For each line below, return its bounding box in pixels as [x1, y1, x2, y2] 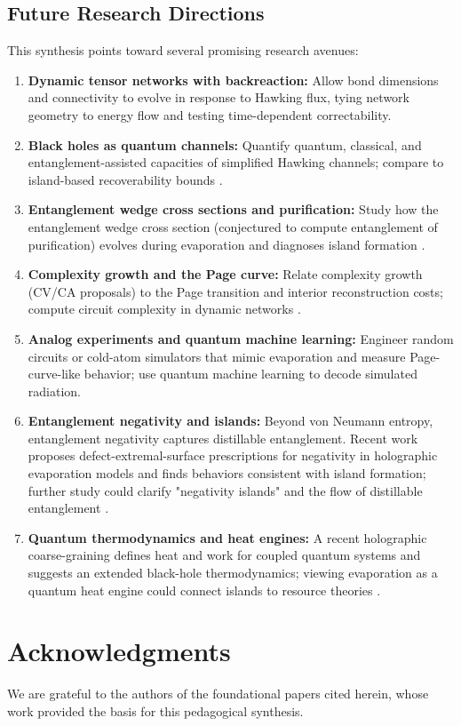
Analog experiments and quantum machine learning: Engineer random [28, 329, 454, 347]
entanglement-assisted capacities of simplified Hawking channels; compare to [28, 153, 444, 172]
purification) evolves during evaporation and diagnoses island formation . [28, 235, 425, 253]
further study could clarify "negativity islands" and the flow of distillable [28, 481, 423, 499]
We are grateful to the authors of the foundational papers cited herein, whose [7, 684, 429, 703]
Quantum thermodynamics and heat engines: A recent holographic [28, 528, 427, 546]
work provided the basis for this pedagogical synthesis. [7, 701, 304, 720]
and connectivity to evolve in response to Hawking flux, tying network [28, 88, 409, 107]
